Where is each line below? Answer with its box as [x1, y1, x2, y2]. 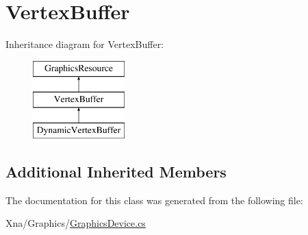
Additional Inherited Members [5, 161, 227, 182]
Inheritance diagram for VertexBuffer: [5, 37, 164, 51]
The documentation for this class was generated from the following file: [5, 193, 303, 207]
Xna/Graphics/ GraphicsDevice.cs [5, 216, 146, 230]
